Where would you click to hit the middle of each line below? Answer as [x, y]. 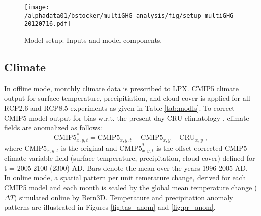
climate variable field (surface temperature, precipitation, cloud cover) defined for [130, 158]
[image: [37, 7]
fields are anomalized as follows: [53, 128]
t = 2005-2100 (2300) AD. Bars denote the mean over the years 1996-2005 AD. [126, 167]
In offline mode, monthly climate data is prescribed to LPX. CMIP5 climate [121, 88]
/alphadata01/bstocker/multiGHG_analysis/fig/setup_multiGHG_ [131, 15]
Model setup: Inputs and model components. [93, 40]
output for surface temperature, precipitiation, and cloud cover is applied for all [127, 98]
